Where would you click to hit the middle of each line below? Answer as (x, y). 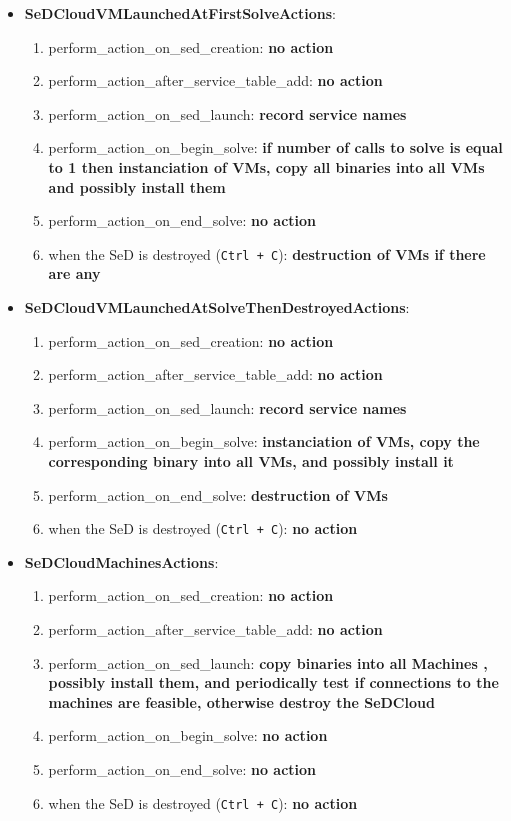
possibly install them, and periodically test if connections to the (273, 682)
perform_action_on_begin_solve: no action (188, 735)
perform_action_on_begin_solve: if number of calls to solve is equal (275, 147)
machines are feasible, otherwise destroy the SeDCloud (241, 701)
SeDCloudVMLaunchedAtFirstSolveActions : (180, 13)
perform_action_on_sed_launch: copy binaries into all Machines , (268, 662)
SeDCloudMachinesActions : (121, 561)
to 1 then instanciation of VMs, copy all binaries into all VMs (266, 166)
